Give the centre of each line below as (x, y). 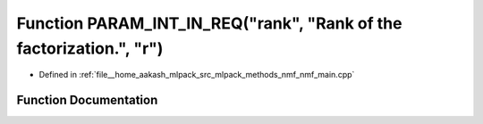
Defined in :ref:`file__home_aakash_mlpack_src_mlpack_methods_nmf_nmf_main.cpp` (197, 75)
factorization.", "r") (90, 48)
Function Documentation (87, 100)
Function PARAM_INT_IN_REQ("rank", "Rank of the (209, 23)
